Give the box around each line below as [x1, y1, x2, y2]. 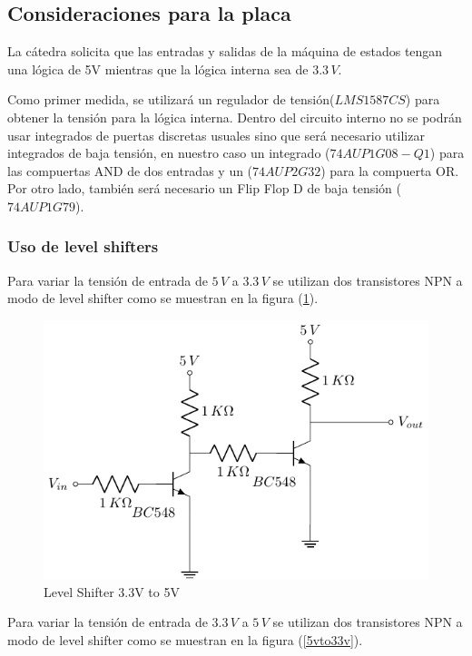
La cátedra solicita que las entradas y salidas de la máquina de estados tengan [7, 42, 443, 61]
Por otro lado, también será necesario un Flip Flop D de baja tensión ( [7, 179, 402, 198]
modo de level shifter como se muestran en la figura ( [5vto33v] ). [7, 630, 363, 649]
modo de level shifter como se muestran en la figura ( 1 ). [7, 289, 319, 308]
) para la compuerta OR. [320, 161, 459, 180]
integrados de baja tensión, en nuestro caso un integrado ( [7, 143, 330, 162]
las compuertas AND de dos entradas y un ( [7, 161, 253, 180]
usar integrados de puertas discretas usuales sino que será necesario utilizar [7, 125, 425, 144]
